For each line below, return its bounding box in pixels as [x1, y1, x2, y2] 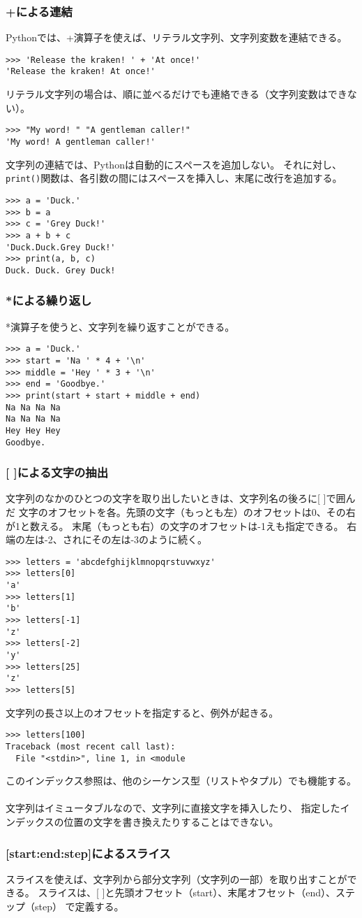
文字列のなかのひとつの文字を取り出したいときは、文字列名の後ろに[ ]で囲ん [6, 491, 356, 505]
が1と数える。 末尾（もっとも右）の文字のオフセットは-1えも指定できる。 [6, 518, 344, 533]
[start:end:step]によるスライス [6, 844, 171, 861]
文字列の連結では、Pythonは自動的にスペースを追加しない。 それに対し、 [6, 157, 342, 171]
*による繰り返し [6, 292, 92, 309]
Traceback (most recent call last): [6, 741, 176, 752]
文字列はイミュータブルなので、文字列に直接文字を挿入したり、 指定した [6, 801, 340, 815]
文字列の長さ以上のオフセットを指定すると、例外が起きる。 [6, 705, 279, 719]
